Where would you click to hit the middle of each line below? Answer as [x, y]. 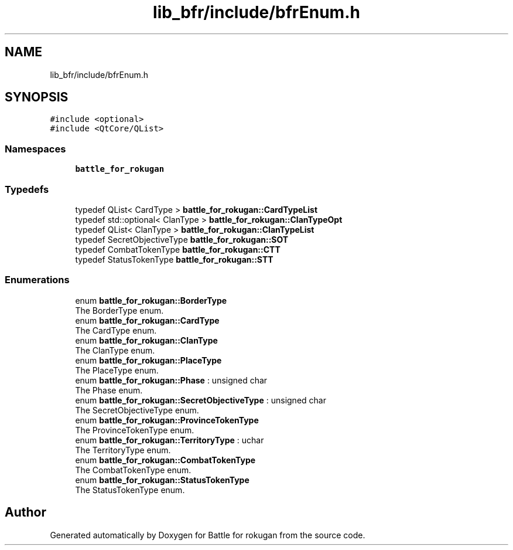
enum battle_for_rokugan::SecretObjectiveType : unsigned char [201, 400]
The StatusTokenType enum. [130, 490]
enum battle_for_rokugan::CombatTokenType [165, 460]
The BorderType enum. [119, 310]
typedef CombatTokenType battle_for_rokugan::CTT [178, 249]
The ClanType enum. [115, 350]
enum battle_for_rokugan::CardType [147, 320]
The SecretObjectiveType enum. [137, 410]
